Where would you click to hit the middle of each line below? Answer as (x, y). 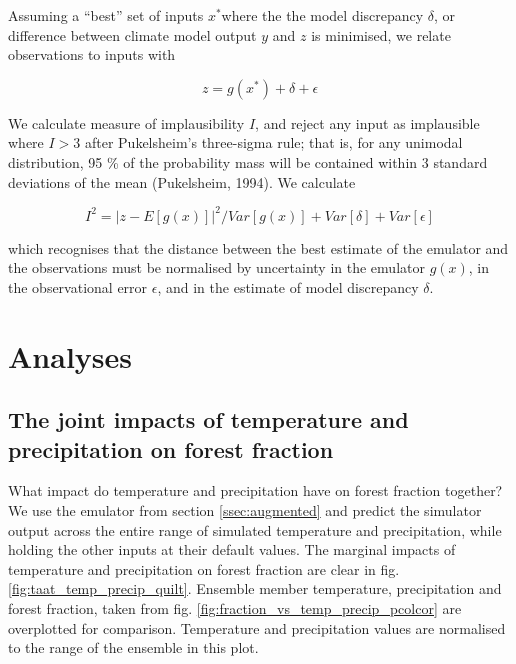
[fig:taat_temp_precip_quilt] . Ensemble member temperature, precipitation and (255, 588)
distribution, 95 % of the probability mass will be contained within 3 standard (248, 161)
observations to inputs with (92, 54)
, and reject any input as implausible (367, 122)
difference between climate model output (132, 34)
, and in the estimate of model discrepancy (288, 286)
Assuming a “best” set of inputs (106, 15)
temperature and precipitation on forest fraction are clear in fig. (204, 568)
